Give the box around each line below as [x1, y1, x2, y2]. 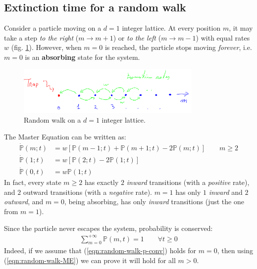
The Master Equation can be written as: [4, 131, 126, 141]
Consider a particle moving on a [4, 23, 102, 33]
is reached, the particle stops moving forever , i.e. [104, 42, 252, 52]
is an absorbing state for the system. [25, 51, 140, 62]
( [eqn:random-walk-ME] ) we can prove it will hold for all [4, 255, 176, 266]
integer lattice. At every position [122, 23, 221, 33]
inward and [208, 186, 243, 197]
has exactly [84, 177, 119, 187]
